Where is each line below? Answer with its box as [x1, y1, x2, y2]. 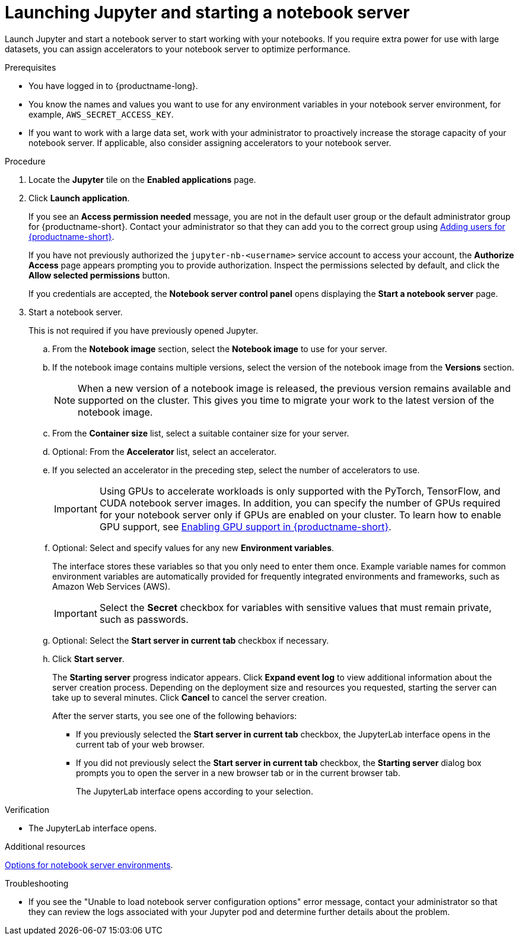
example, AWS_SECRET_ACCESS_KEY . [28, 109, 174, 119]
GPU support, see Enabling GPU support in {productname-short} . [99, 520, 391, 533]
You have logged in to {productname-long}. [28, 80, 198, 91]
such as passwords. [99, 613, 189, 625]
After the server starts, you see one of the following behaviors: [52, 710, 297, 721]
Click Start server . [52, 653, 125, 664]
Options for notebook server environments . [5, 859, 173, 870]
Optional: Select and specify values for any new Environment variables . [52, 542, 335, 553]
